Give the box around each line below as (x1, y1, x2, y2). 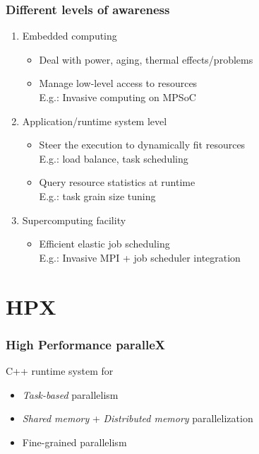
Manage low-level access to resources (39, 76, 198, 91)
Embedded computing (22, 28, 117, 43)
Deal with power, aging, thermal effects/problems (39, 52, 253, 66)
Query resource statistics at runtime (39, 175, 195, 190)
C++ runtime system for (6, 363, 114, 378)
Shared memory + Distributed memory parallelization (22, 411, 253, 426)
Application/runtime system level (22, 113, 167, 128)
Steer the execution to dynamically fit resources (39, 137, 246, 152)
